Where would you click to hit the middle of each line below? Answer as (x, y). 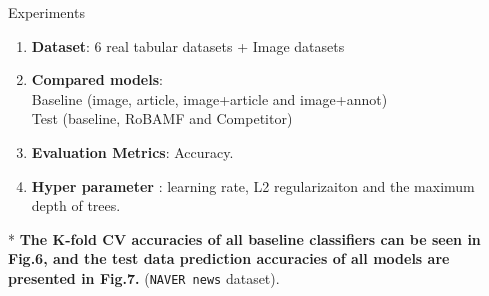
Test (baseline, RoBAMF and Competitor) (162, 118)
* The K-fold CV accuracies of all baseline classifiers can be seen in (244, 238)
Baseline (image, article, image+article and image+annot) (209, 98)
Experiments (46, 12)
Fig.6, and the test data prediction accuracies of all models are (229, 258)
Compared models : (97, 79)
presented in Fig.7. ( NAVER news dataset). (144, 277)
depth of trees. (76, 205)
